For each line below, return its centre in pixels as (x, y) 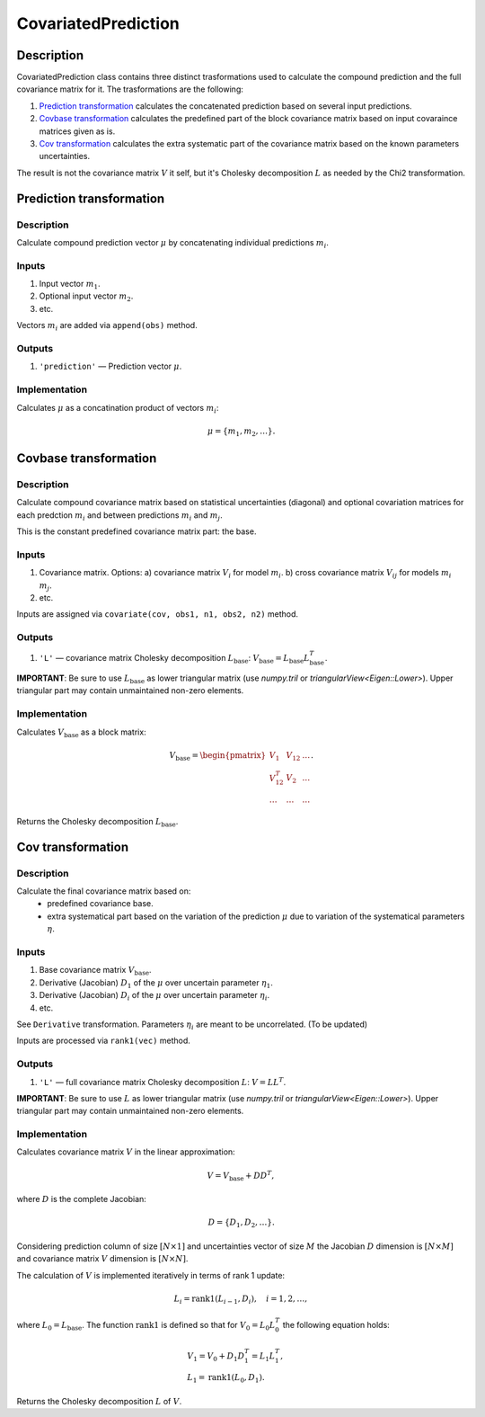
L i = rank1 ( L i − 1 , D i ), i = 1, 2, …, (241, 1299)
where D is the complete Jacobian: (82, 1199)
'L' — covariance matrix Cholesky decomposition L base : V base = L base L (174, 659)
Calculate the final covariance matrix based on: (104, 891)
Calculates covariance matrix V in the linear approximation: (126, 1152)
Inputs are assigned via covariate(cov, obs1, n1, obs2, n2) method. (158, 614)
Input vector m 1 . (70, 285)
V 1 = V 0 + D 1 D (216, 1357)
